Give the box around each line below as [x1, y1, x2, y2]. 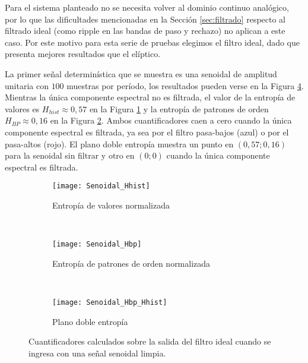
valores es [5, 102, 40, 115]
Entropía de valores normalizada [52, 198, 170, 211]
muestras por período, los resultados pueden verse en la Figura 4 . [66, 79, 304, 91]
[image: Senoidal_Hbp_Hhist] [52, 298, 167, 307]
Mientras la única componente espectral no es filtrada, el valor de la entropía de [5, 91, 296, 103]
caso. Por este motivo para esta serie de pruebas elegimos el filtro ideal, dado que [5, 36, 300, 48]
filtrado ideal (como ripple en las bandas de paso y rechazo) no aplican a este [5, 24, 285, 37]
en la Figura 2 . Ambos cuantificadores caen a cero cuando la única [50, 114, 292, 127]
